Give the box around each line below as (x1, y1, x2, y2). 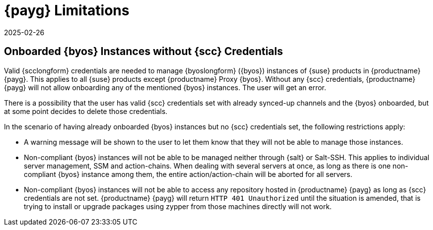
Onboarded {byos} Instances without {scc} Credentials (4, 45, 283, 58)
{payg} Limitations (4, 2, 130, 19)
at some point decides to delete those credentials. (4, 107, 168, 115)
